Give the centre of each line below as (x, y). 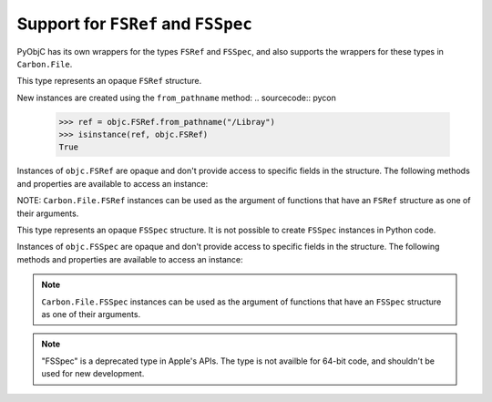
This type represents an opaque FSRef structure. (109, 81)
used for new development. (93, 374)
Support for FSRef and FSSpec (134, 24)
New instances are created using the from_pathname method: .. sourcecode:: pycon (176, 98)
